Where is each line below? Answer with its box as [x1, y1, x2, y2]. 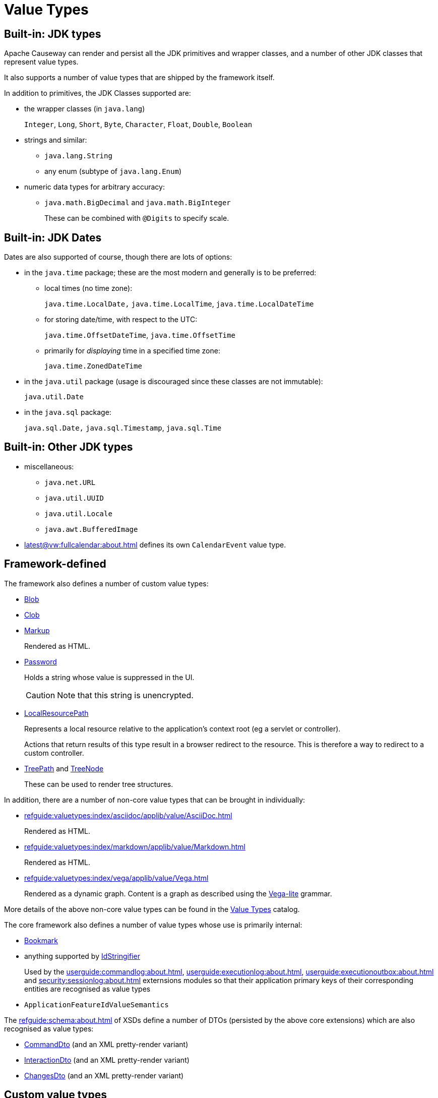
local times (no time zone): [44, 284, 133, 293]
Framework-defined [4, 558, 106, 571]
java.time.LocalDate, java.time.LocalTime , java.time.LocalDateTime [44, 299, 314, 309]
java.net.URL [44, 478, 96, 486]
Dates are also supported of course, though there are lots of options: [4, 253, 232, 262]
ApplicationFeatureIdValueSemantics [24, 1000, 169, 1009]
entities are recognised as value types [24, 984, 151, 993]
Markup [24, 626, 50, 635]
